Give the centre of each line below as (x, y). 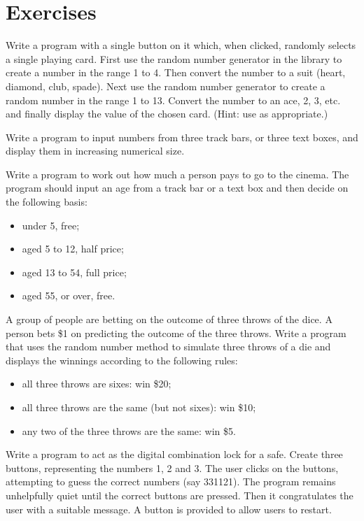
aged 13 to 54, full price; (74, 272)
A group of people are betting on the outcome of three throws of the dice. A (169, 319)
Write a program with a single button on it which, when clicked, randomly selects (181, 45)
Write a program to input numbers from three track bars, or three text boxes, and (182, 137)
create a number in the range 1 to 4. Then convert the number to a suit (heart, (176, 72)
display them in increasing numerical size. (95, 151)
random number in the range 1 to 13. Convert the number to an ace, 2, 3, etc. (173, 100)
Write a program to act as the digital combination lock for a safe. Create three (174, 454)
